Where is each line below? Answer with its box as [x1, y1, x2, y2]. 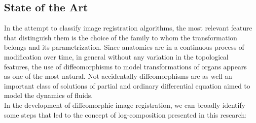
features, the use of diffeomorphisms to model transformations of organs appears [4, 61, 247, 71]
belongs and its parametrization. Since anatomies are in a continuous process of [4, 42, 245, 52]
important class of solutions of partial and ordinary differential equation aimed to [4, 80, 251, 91]
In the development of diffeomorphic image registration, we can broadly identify [4, 99, 246, 110]
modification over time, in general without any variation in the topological [4, 51, 229, 61]
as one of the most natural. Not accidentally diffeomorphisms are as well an [4, 71, 232, 81]
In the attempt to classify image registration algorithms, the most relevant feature [4, 23, 252, 33]
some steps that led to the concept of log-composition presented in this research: [4, 109, 247, 120]
